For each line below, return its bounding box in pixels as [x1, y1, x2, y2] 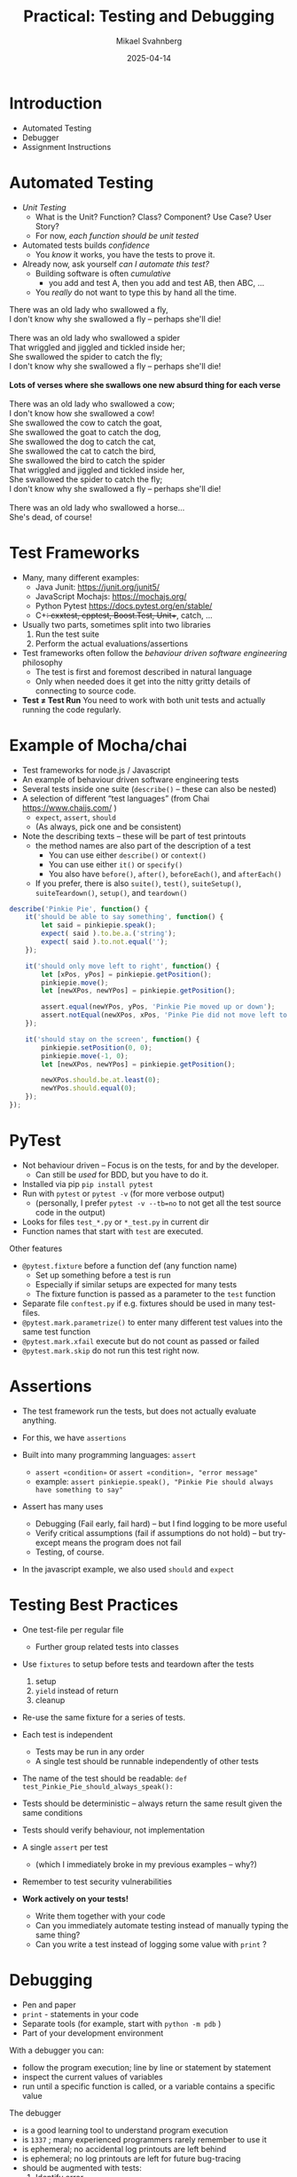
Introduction [9, 93, 103, 113]
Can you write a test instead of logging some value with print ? [35, 1938, 268, 1950]
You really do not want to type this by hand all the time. [35, 287, 237, 297]
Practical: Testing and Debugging [23, 6, 275, 27]
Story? [35, 220, 59, 232]
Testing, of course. [35, 1547, 105, 1557]
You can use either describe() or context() [48, 850, 207, 860]
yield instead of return [35, 1685, 119, 1696]
